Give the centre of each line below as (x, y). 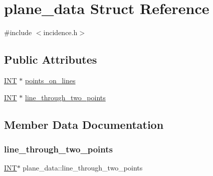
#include (18, 32)
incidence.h (60, 32)
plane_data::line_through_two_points (83, 168)
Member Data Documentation (84, 124)
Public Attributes (51, 59)
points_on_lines (50, 80)
